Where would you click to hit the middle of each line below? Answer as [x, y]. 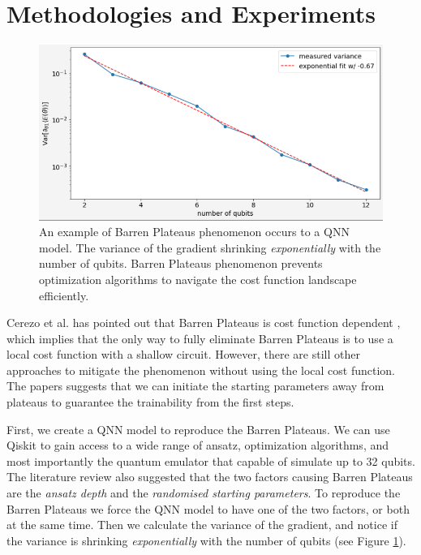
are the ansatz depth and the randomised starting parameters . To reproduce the [204, 493]
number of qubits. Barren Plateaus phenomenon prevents [181, 263]
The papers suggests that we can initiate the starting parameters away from [195, 386]
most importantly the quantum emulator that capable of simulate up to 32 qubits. [211, 460]
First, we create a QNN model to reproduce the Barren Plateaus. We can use [198, 429]
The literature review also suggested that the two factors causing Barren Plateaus [210, 477]
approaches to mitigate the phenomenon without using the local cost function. [201, 370]
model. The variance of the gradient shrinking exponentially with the [210, 247]
